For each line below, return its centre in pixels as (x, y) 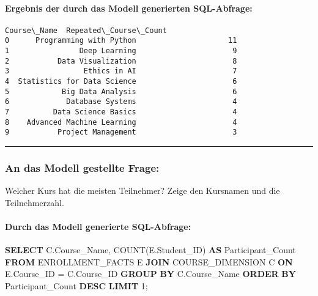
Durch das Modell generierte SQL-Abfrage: (98, 227)
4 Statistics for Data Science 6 (121, 82)
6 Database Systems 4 (121, 102)
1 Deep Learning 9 (121, 51)
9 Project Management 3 (121, 132)
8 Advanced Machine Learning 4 (121, 122)
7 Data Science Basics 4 (121, 112)
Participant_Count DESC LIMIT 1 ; (76, 286)
